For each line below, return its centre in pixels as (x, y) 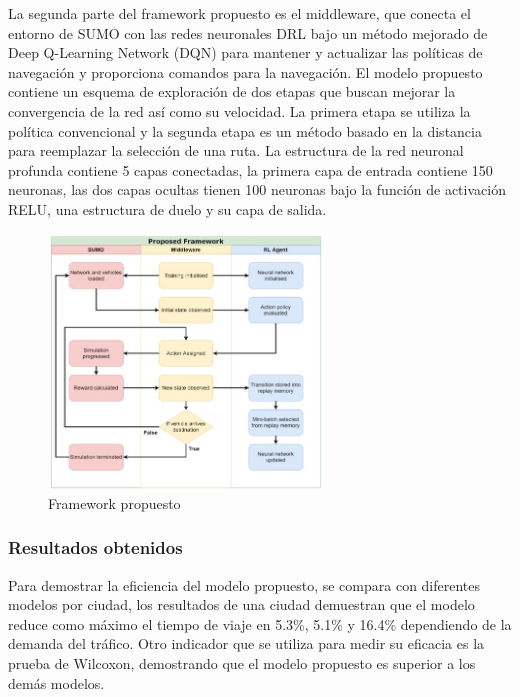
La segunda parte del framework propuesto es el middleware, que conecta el (239, 13)
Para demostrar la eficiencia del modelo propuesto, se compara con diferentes (244, 584)
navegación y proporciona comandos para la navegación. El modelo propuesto (245, 71)
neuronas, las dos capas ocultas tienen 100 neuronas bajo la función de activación (257, 189)
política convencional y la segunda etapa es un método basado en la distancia (245, 130)
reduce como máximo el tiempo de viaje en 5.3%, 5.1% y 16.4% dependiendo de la (260, 623)
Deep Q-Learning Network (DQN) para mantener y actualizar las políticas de (245, 52)
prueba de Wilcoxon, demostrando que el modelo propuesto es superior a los (242, 662)
